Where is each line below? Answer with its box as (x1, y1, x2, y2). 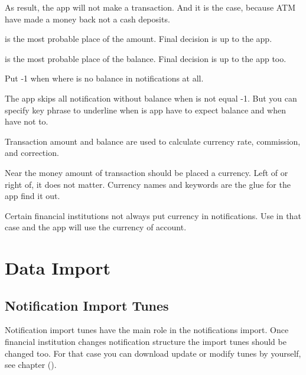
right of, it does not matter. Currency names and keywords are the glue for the (5, 178, 291, 190)
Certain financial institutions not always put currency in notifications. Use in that (5, 209, 301, 221)
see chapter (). (5, 358, 57, 371)
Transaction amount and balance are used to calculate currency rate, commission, (5, 135, 301, 147)
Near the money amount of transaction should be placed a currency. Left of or (5, 166, 288, 178)
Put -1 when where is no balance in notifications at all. (5, 72, 204, 84)
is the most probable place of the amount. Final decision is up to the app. (5, 32, 272, 45)
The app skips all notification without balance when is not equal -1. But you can (5, 92, 297, 104)
